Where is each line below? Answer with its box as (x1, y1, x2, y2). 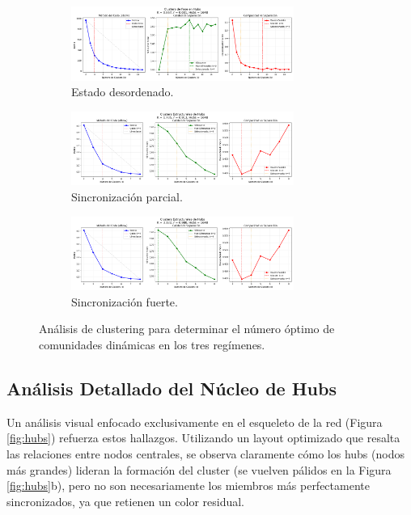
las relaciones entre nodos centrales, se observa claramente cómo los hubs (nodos (6, 445, 405, 462)
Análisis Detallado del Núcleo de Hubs (6, 376, 337, 401)
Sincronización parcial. (71, 188, 183, 205)
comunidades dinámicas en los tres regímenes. (39, 336, 265, 353)
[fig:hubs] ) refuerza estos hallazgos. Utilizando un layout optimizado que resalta (6, 429, 400, 446)
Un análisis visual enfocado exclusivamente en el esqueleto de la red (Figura (6, 413, 383, 430)
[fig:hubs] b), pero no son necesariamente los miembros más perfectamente (6, 477, 370, 494)
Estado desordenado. (71, 83, 174, 100)
